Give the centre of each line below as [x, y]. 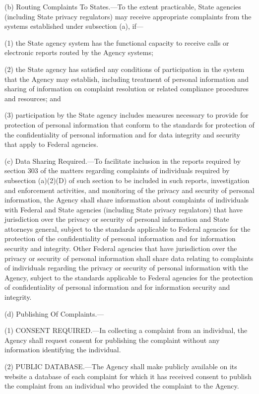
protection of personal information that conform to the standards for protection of [129, 124]
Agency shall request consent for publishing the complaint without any [112, 340]
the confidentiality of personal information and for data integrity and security [122, 134]
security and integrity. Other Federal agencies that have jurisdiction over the [121, 248]
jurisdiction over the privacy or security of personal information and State [117, 219]
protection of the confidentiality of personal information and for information [120, 238]
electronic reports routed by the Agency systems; [79, 52]
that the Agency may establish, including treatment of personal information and [127, 79]
